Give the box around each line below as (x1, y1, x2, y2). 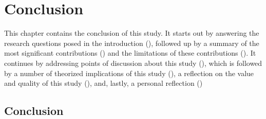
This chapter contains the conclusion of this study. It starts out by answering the (4, 28, 259, 38)
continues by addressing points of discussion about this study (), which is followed (4, 57, 262, 68)
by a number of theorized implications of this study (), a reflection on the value (4, 67, 254, 78)
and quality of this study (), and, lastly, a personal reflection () (4, 78, 203, 88)
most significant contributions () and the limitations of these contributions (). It (4, 47, 256, 58)
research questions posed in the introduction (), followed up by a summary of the (4, 37, 259, 48)
